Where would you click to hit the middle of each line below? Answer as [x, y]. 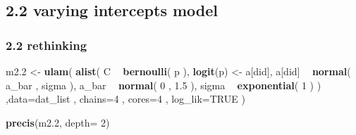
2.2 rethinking [47, 45]
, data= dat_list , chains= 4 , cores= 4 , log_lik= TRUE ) [125, 99]
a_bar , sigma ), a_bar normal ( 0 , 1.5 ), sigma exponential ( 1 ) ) [164, 85]
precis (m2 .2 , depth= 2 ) [58, 122]
